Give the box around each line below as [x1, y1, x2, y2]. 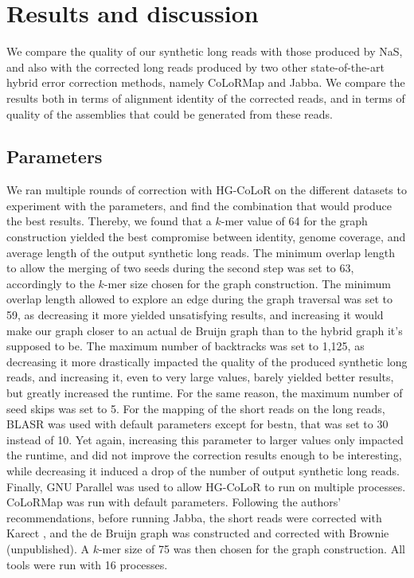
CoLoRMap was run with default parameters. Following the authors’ [6, 494, 342, 510]
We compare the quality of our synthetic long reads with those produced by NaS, [6, 43, 403, 60]
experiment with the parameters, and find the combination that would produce [6, 197, 393, 213]
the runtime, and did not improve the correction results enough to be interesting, [6, 447, 402, 463]
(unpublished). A [6, 540, 89, 557]
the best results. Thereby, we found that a [6, 213, 212, 229]
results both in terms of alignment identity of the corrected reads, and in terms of [6, 89, 405, 106]
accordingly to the [6, 275, 95, 291]
